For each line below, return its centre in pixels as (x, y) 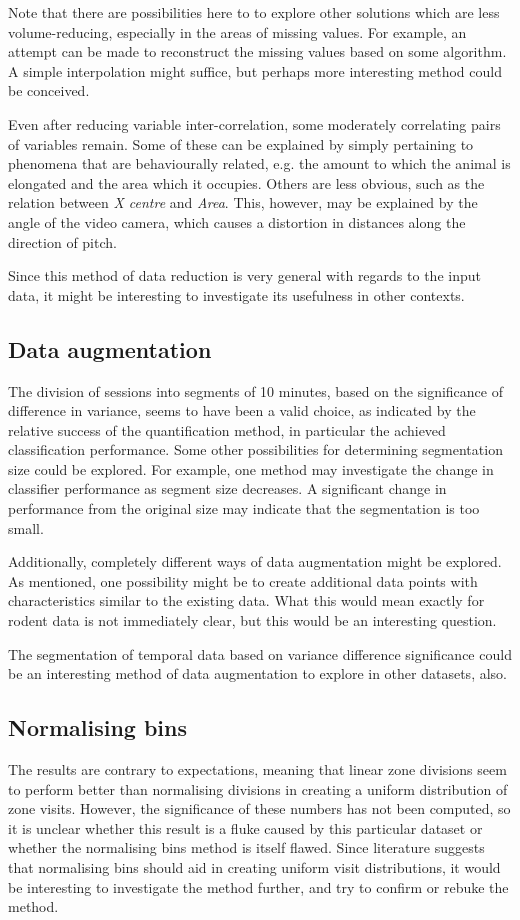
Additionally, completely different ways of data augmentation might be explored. (255, 561)
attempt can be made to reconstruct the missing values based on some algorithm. (257, 51)
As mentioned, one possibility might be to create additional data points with (243, 580)
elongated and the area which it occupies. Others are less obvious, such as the (246, 182)
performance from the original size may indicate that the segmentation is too (244, 508)
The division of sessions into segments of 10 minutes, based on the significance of (255, 390)
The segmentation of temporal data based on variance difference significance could (260, 653)
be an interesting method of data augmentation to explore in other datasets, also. (257, 673)
